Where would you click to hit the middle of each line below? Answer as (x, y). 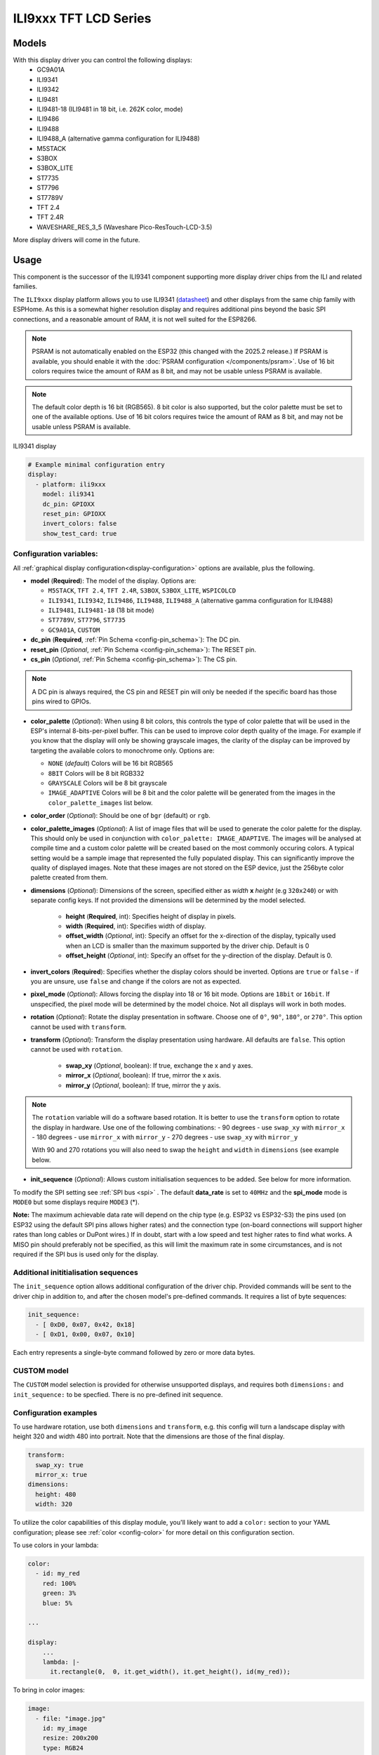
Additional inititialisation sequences (75, 1272)
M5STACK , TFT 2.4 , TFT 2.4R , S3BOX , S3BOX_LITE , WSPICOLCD (142, 590)
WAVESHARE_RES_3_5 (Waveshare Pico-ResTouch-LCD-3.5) (125, 227)
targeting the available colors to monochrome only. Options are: (122, 750)
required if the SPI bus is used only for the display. (86, 1254)
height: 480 (56, 1494)
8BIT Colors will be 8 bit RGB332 (96, 773)
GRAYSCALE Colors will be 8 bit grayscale (108, 783)
